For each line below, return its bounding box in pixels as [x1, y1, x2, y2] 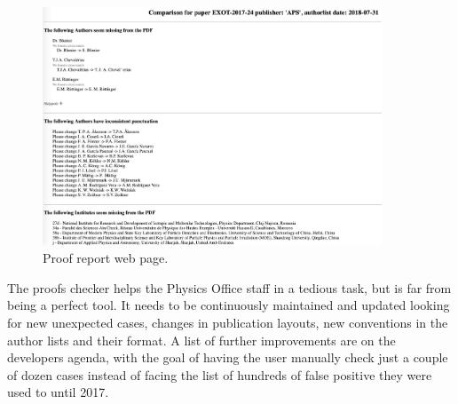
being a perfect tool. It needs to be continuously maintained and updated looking [7, 296, 450, 314]
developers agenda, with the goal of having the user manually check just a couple [7, 348, 448, 367]
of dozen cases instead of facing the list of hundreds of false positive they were [7, 365, 432, 384]
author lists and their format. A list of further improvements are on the [7, 330, 396, 349]
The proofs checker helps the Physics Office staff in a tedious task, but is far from [7, 278, 452, 297]
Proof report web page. [43, 249, 169, 267]
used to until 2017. [7, 383, 109, 401]
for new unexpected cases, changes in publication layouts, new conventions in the [7, 313, 448, 331]
